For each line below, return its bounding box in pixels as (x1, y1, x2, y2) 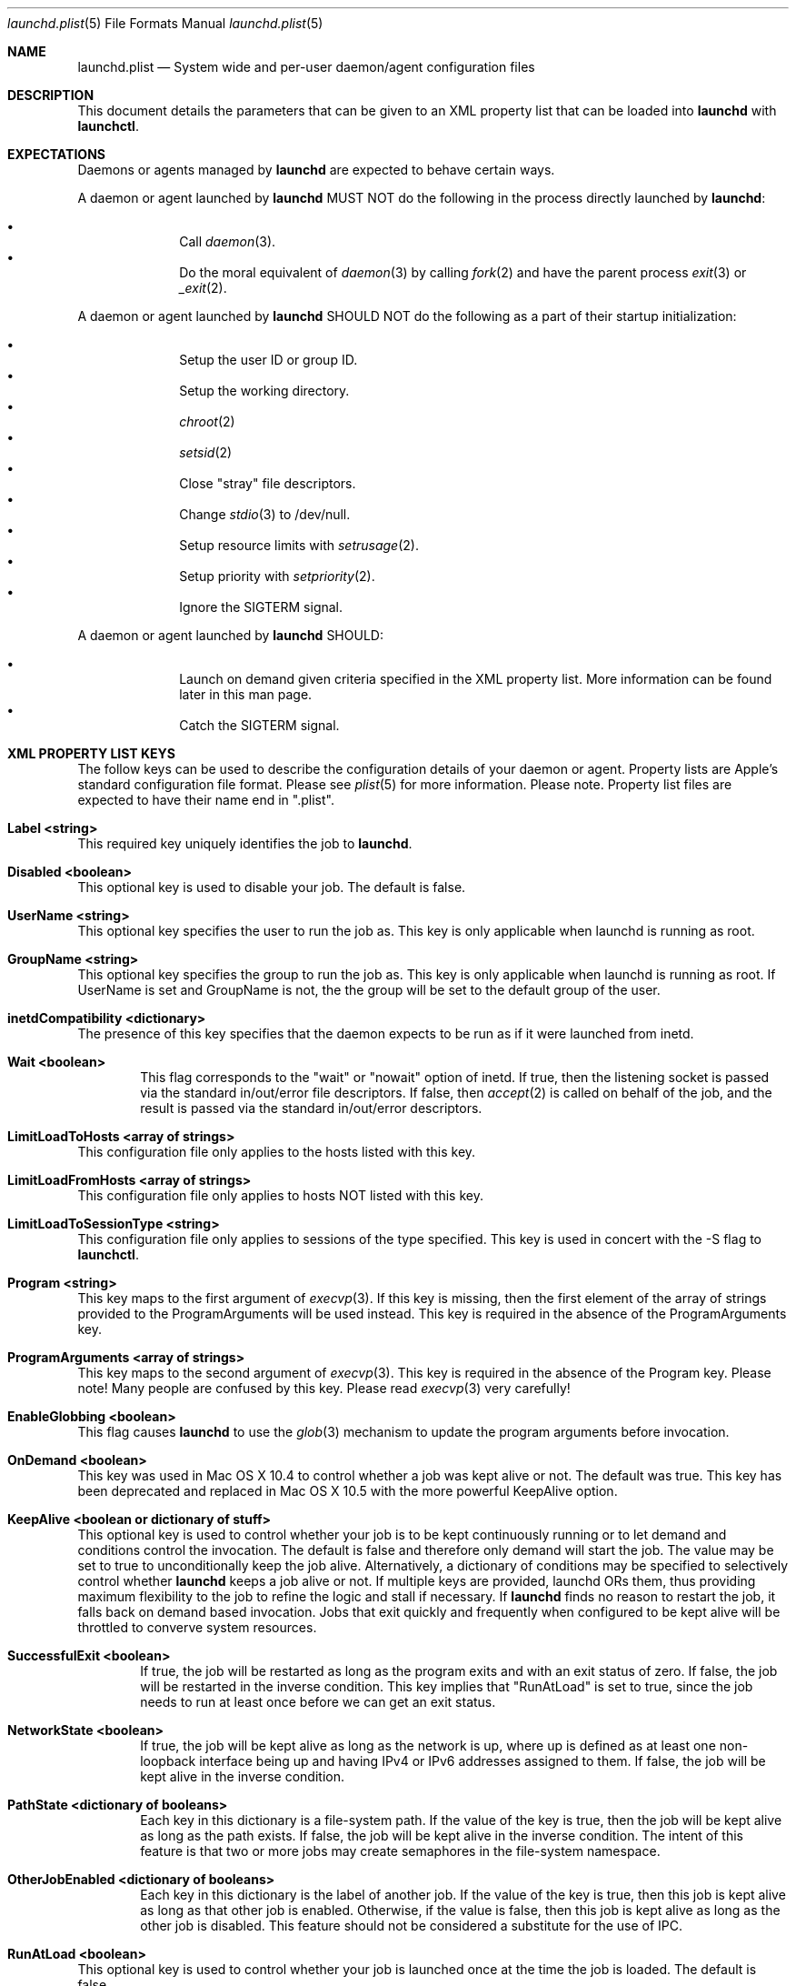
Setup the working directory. (179, 383, 350, 398)
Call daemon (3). (179, 234, 276, 249)
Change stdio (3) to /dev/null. (179, 507, 351, 522)
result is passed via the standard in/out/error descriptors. (140, 1100, 483, 1116)
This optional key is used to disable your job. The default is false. (77, 879, 466, 895)
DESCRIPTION (7, 87, 95, 103)
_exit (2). (179, 280, 227, 296)
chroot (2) (179, 414, 235, 429)
